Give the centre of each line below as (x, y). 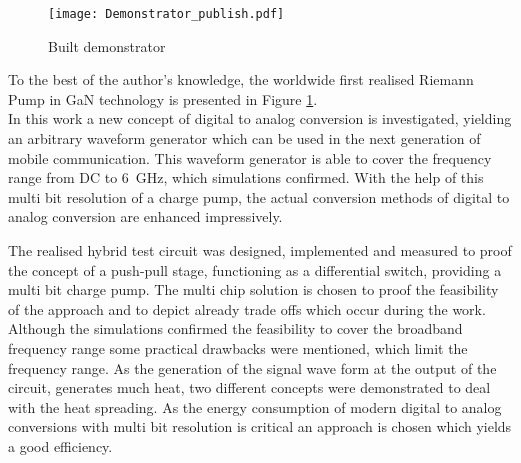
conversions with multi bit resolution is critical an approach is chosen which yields (260, 426)
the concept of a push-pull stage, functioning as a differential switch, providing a (255, 269)
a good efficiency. (60, 445)
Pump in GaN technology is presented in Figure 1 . (163, 98)
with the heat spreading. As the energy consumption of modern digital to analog (255, 406)
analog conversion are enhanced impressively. (145, 216)
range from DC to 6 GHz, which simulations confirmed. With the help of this (246, 177)
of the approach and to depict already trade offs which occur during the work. (247, 308)
